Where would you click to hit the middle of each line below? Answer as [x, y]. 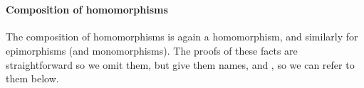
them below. [32, 78]
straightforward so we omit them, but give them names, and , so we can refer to [180, 64]
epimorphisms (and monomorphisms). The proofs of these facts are [152, 50]
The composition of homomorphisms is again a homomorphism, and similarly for [182, 37]
